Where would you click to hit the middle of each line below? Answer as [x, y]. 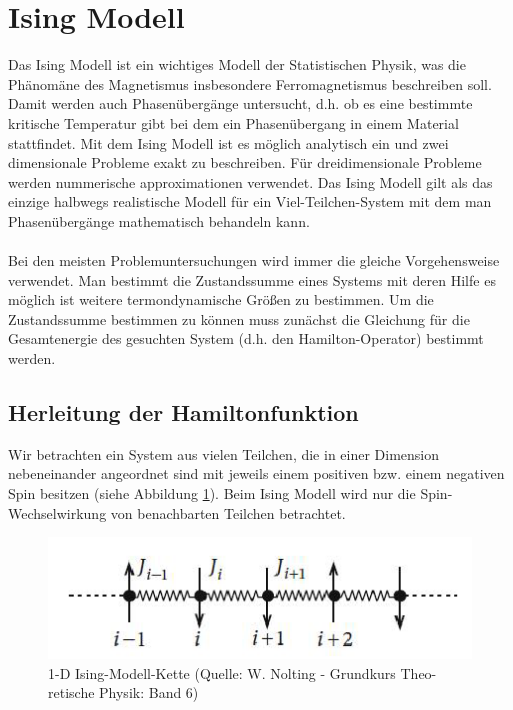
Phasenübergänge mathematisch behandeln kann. [159, 220]
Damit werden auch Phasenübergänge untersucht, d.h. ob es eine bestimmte [240, 103]
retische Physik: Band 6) [123, 692]
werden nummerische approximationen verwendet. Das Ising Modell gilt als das [250, 181]
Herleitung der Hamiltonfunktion [183, 412]
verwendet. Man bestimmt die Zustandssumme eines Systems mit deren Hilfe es [252, 279]
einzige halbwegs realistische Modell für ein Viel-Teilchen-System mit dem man [250, 201]
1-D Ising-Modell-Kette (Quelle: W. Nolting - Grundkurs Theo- [242, 672]
